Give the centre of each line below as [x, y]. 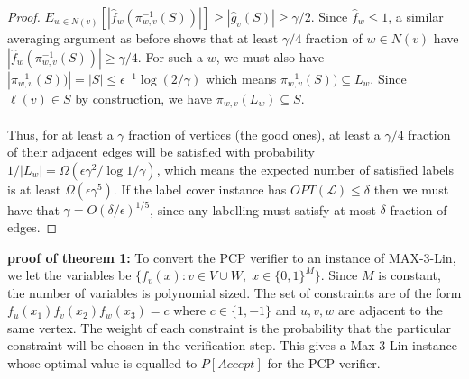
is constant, [409, 275]
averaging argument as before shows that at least [143, 38]
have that [33, 209]
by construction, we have [143, 98]
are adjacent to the [390, 310]
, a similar [416, 16]
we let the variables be [69, 275]
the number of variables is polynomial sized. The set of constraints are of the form [234, 292]
